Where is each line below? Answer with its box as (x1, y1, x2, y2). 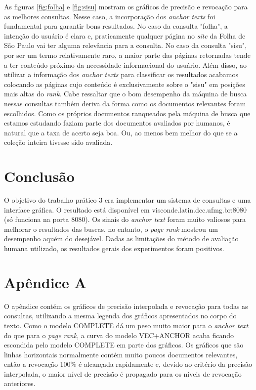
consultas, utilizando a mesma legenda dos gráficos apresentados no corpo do (4, 310, 237, 321)
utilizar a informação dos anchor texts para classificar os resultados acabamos (4, 69, 238, 80)
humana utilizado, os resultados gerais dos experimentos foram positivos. (4, 243, 224, 253)
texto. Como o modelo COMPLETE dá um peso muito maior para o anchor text (4, 320, 249, 330)
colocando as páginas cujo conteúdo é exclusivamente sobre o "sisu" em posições (4, 79, 245, 89)
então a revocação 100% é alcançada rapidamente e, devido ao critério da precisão (4, 359, 252, 369)
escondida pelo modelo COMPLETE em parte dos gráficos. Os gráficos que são (4, 340, 244, 350)
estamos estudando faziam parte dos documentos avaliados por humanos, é (4, 118, 230, 128)
